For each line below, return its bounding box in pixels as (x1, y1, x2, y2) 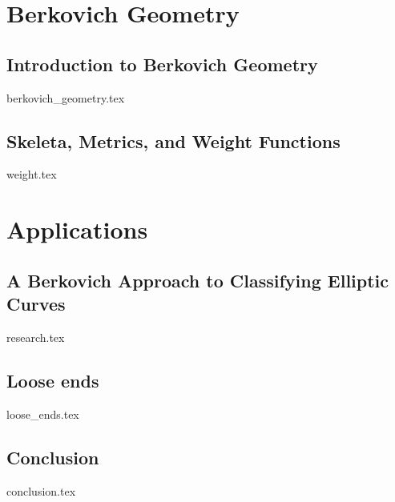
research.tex (6, 328, 65, 345)
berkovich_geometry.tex (6, 89, 125, 106)
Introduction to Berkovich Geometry (6, 51, 318, 76)
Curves (6, 291, 66, 316)
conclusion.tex (6, 482, 76, 499)
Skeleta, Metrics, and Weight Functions (6, 128, 341, 153)
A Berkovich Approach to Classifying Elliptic (6, 267, 389, 292)
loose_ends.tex (6, 405, 79, 422)
